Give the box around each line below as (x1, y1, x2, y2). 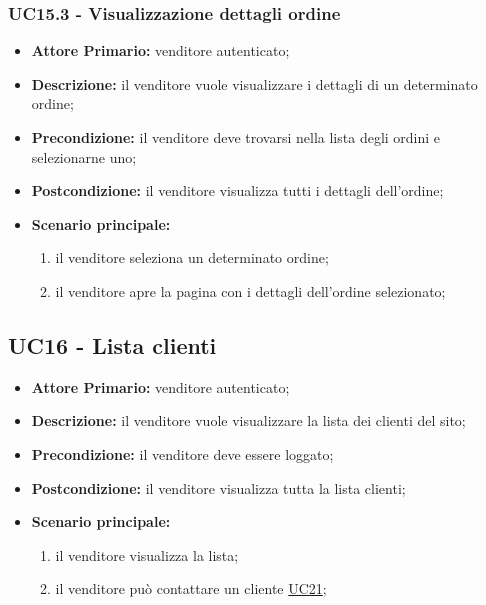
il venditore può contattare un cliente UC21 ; (55, 578, 327, 599)
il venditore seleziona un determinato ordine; (55, 247, 329, 268)
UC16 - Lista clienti (8, 329, 217, 360)
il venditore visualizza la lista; (55, 544, 239, 565)
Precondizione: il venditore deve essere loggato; (31, 443, 334, 464)
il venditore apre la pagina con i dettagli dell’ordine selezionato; (55, 280, 446, 301)
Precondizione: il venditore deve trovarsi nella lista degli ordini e (31, 127, 441, 147)
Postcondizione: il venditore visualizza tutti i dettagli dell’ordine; (31, 180, 444, 201)
